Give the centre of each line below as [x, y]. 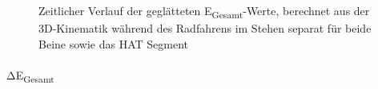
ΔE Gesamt [30, 75]
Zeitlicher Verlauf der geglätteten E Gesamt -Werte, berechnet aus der [204, 12]
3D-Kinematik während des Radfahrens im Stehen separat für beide [205, 28]
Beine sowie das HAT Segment [113, 43]
